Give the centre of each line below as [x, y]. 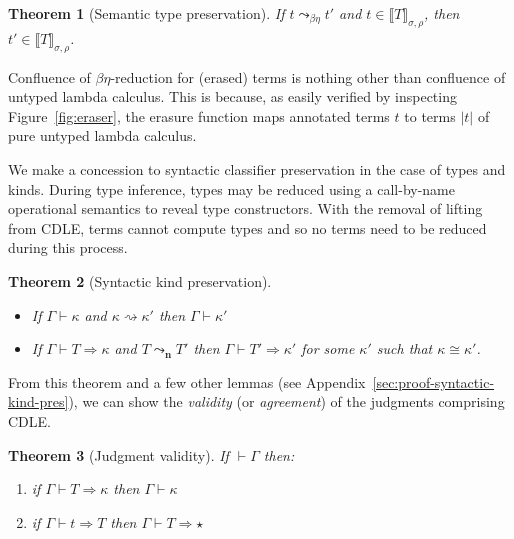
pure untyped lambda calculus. [102, 135]
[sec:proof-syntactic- [433, 381]
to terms [430, 115]
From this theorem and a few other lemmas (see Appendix [187, 381]
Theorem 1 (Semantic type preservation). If [146, 13]
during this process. [68, 247]
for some [328, 348]
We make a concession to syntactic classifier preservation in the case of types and [257, 168]
